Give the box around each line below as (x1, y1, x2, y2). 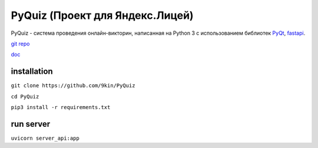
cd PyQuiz (11, 93, 39, 100)
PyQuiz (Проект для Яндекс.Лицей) (11, 9, 194, 22)
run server (11, 119, 51, 129)
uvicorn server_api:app (11, 134, 79, 142)
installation (11, 67, 53, 77)
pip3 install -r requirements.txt (11, 104, 111, 111)
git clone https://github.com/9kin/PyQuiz (11, 83, 135, 89)
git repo (11, 40, 30, 47)
